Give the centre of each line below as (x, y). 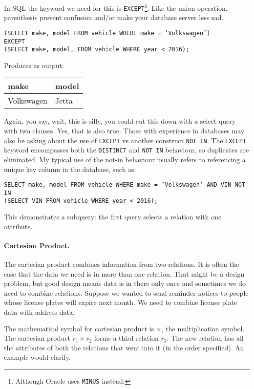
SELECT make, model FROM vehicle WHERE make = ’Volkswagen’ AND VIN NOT (125, 185)
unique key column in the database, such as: (70, 169)
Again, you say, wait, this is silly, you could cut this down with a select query (120, 121)
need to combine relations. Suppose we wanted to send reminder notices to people (126, 292)
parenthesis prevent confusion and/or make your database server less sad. (114, 17)
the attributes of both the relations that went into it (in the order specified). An (124, 347)
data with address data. (39, 312)
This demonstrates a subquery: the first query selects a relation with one (113, 217)
